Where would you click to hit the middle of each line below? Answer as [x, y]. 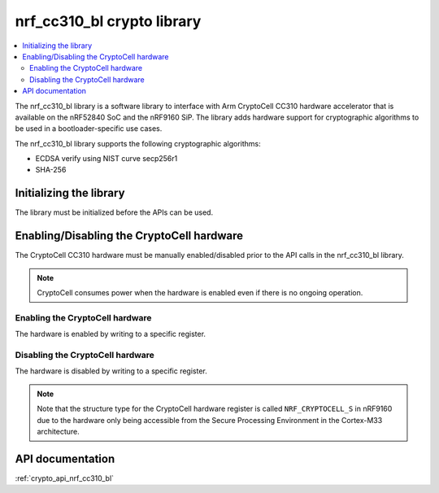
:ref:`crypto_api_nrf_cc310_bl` [64, 478]
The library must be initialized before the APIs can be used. [114, 212]
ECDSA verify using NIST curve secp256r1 [106, 159]
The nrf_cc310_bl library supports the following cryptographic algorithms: [138, 143]
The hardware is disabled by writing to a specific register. [111, 371]
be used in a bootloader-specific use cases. [89, 129]
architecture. [59, 431]
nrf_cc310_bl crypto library [108, 21]
